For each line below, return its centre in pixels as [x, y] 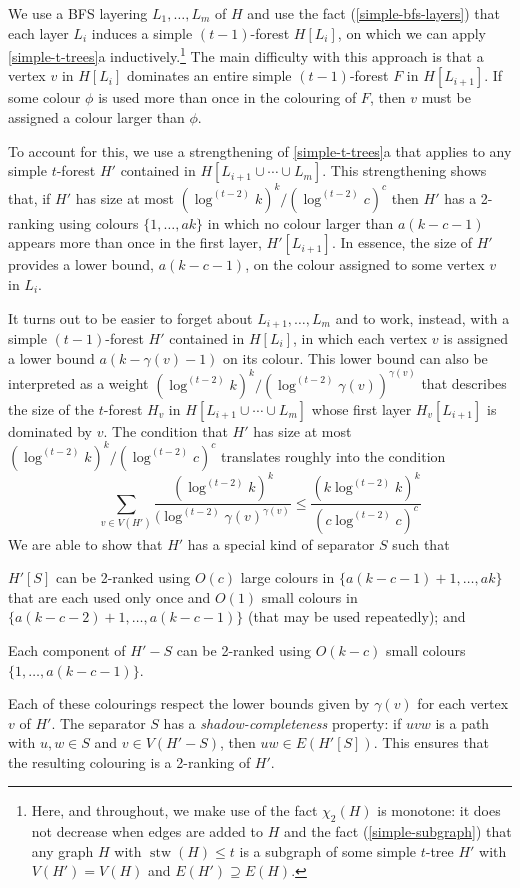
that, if [29, 197]
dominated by [50, 430]
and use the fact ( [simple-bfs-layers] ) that [374, 13]
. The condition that [165, 430]
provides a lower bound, [81, 264]
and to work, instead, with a [422, 317]
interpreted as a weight [78, 383]
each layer [38, 32]
